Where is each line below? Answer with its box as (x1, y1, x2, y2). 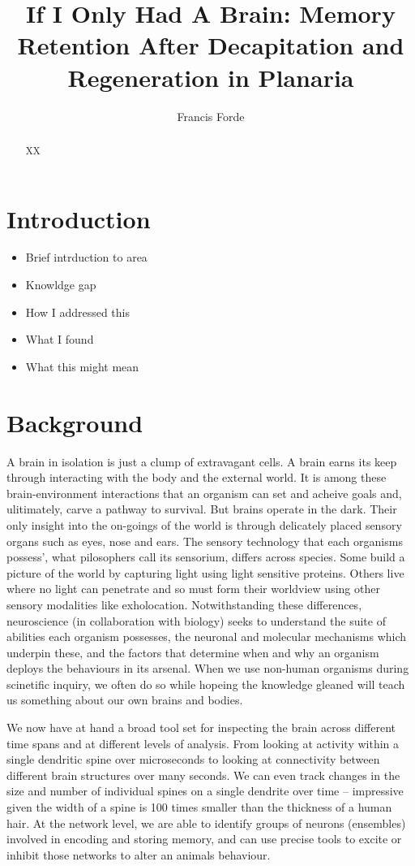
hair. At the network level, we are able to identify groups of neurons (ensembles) (6, 814, 406, 831)
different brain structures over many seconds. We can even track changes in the (6, 766, 400, 783)
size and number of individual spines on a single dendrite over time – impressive (6, 782, 404, 799)
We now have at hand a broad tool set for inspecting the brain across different (6, 719, 396, 736)
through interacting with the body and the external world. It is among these (6, 469, 387, 486)
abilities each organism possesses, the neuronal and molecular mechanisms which (6, 628, 407, 645)
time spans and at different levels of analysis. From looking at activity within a (6, 734, 400, 751)
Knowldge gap (25, 276, 96, 293)
